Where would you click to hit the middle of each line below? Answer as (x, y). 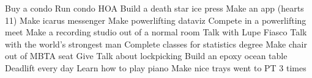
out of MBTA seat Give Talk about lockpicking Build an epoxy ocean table (146, 56)
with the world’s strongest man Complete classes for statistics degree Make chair (156, 44)
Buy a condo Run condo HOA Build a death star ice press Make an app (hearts (154, 8)
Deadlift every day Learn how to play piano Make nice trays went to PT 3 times (156, 67)
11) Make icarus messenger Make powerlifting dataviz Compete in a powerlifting (156, 20)
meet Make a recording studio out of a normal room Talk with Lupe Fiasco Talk (156, 32)
